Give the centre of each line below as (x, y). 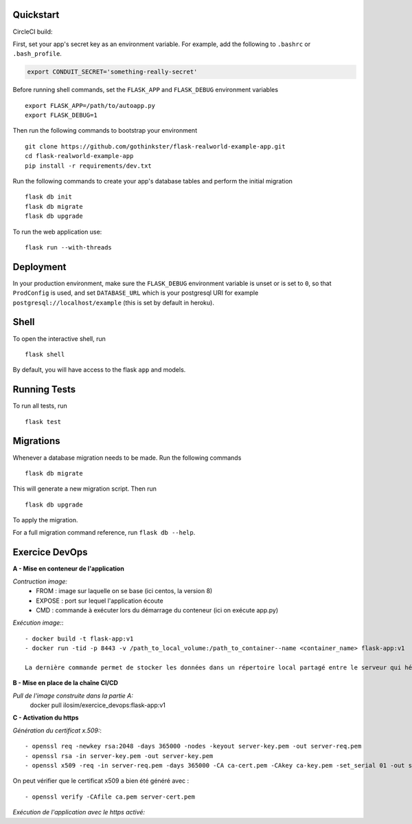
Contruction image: (40, 581)
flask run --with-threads (69, 247)
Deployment (39, 267)
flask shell (45, 354)
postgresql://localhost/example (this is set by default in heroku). (113, 302)
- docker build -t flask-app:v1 (79, 638)
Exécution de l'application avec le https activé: (79, 812)
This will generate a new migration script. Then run (85, 489)
